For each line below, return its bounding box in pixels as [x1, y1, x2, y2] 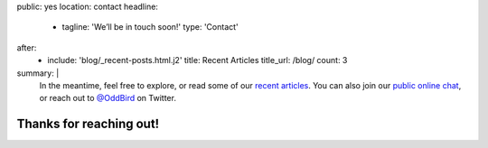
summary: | [16, 68, 60, 79]
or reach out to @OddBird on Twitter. [39, 93, 176, 104]
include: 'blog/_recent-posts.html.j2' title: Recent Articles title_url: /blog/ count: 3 [47, 55, 348, 66]
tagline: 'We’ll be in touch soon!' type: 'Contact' [61, 22, 239, 32]
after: [16, 42, 37, 53]
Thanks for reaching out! [16, 116, 160, 132]
